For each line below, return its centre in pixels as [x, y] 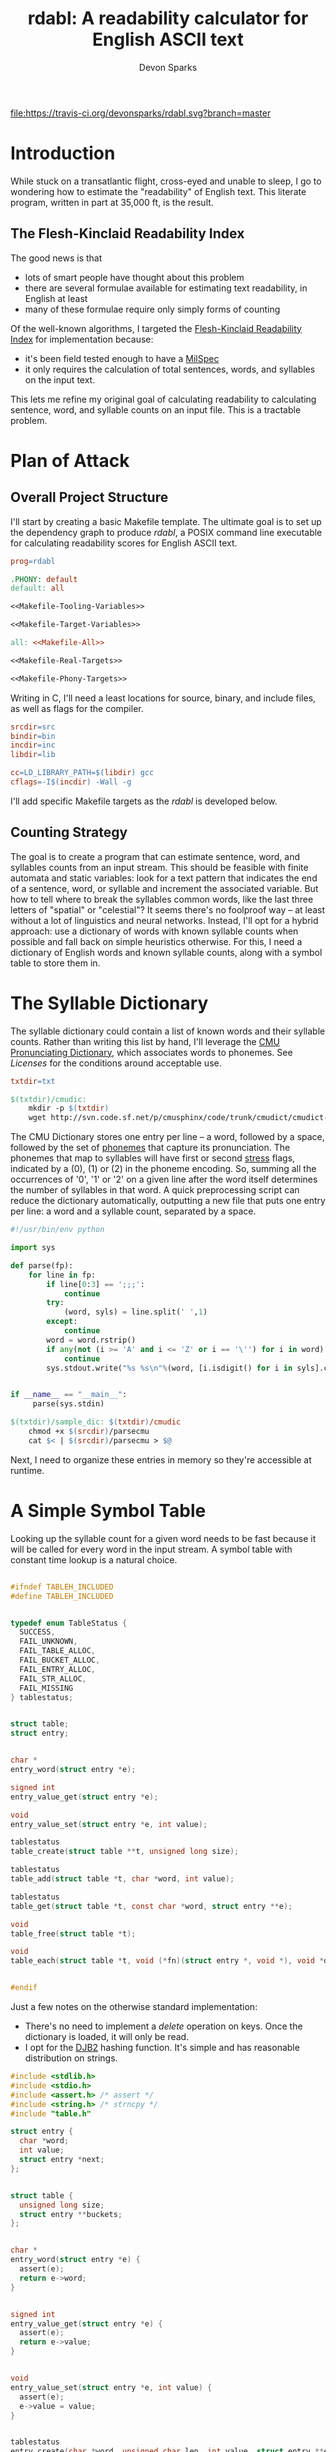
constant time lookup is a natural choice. [94, 1559]
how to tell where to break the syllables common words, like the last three [162, 899]
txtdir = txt [33, 1081]
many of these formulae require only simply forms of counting [152, 309]
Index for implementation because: [82, 339]
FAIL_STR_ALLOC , [53, 1678]
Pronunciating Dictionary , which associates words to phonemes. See [151, 1052]
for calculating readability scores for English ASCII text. [124, 543]
